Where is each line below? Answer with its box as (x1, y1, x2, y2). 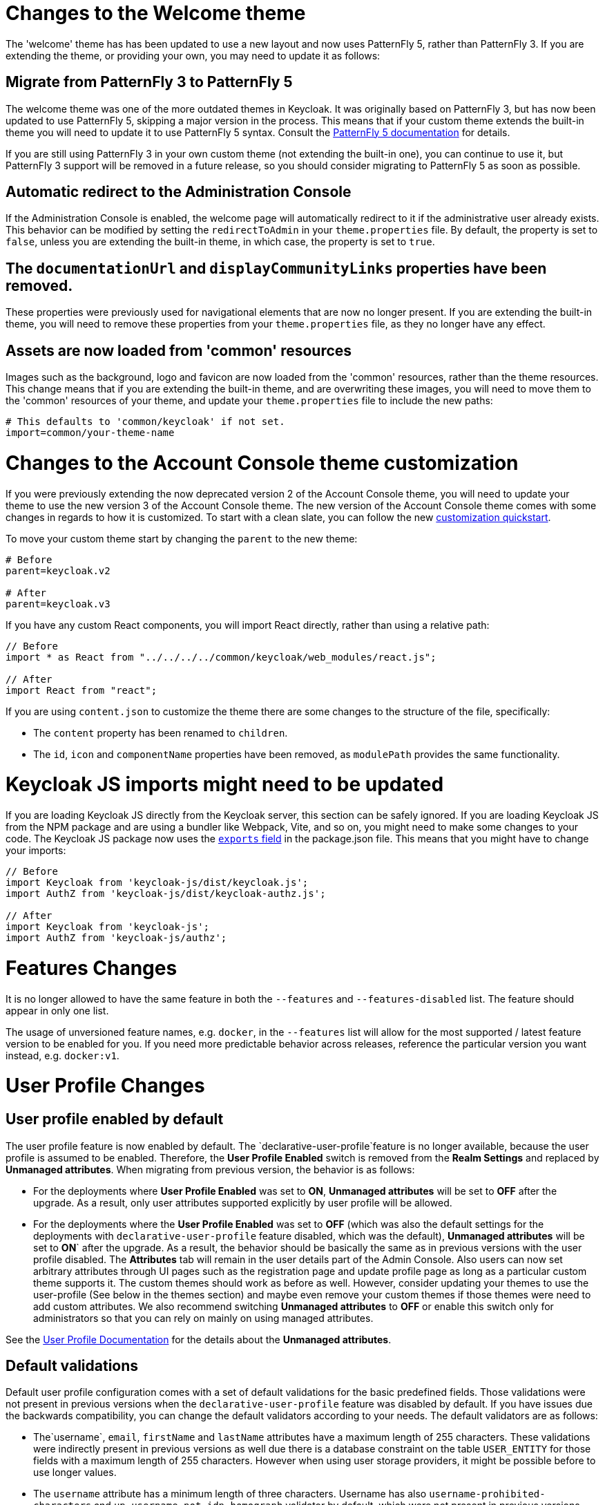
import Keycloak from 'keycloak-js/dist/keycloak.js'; (6, 877, 309, 889)
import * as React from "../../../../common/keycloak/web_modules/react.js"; (6, 651, 436, 663)
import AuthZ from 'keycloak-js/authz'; (6, 932, 227, 944)
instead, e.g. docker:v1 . (6, 1049, 119, 1061)
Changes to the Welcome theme (6, 1, 306, 25)
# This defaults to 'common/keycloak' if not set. (6, 416, 285, 428)
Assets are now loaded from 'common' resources (6, 341, 352, 359)
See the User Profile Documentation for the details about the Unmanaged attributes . (6, 1333, 392, 1345)
